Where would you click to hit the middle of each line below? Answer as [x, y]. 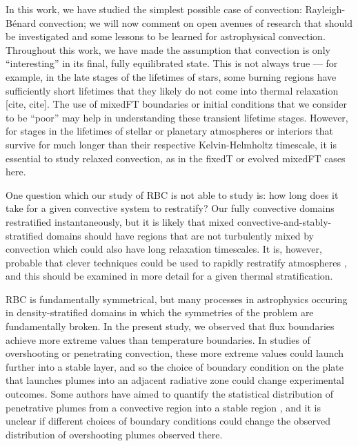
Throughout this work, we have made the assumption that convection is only [168, 49]
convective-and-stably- [285, 221]
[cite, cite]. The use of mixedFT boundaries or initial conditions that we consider [176, 104]
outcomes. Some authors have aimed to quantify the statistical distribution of [169, 394]
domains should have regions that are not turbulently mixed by [180, 235]
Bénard [21, 22]
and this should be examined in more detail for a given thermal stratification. [169, 276]
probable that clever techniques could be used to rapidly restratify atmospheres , [176, 262]
